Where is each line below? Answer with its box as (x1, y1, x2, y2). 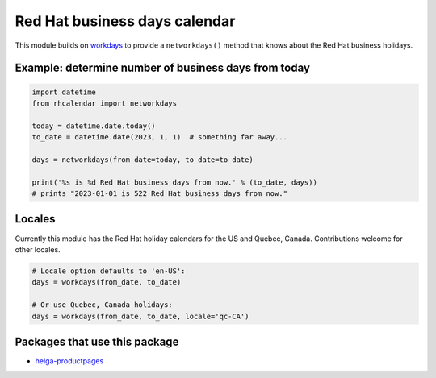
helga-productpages (35, 356, 104, 366)
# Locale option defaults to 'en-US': (31, 266, 186, 276)
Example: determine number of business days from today (15, 61, 311, 75)
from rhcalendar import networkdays (31, 98, 178, 108)
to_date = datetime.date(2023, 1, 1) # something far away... (31, 133, 288, 142)
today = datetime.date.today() (31, 121, 157, 131)
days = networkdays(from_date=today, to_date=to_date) (31, 155, 254, 164)
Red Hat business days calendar (15, 12, 236, 30)
